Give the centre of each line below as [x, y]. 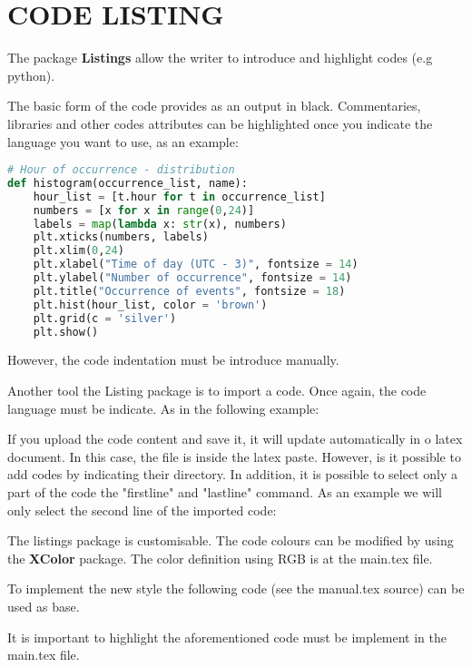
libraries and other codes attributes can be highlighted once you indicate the [220, 123]
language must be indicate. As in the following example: [163, 408]
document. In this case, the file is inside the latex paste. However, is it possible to [234, 456]
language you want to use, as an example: [123, 141]
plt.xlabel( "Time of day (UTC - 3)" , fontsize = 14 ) [196, 265]
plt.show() [66, 332]
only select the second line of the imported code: [142, 510]
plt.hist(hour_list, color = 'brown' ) [150, 304]
